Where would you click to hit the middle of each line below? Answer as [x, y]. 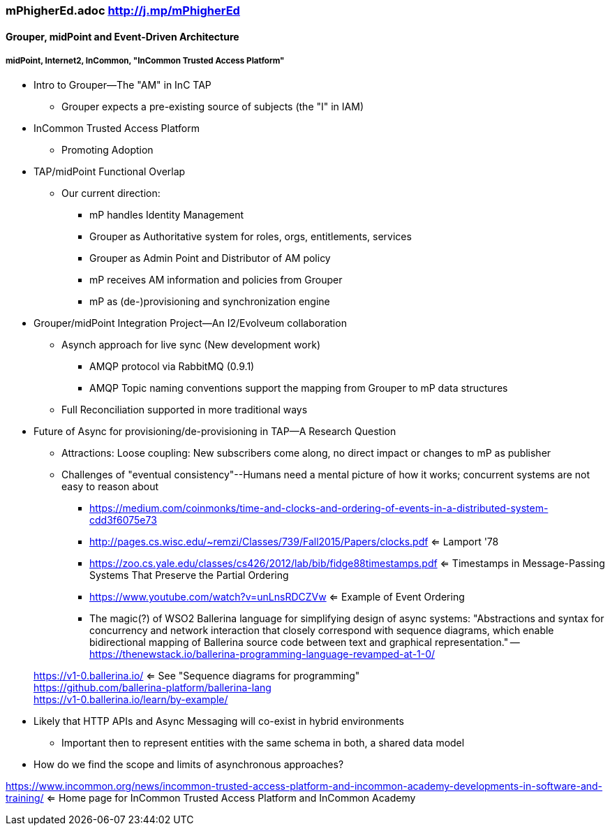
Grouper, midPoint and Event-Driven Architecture [122, 36]
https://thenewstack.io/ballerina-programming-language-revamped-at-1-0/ [262, 654]
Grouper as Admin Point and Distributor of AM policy [210, 258]
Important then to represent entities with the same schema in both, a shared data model [263, 743]
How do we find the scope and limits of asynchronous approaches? [189, 765]
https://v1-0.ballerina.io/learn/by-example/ [131, 700]
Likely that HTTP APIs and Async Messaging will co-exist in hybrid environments [219, 721]
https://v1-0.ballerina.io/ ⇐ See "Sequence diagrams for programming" [197, 676]
